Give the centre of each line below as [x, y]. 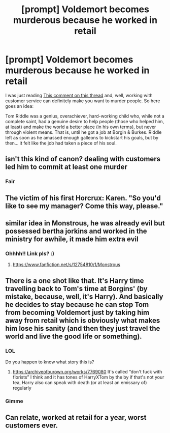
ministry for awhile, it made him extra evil [72, 239]
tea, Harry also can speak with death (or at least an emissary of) [80, 383]
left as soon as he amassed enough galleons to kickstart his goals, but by [82, 137]
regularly [22, 388]
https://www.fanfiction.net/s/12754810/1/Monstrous [66, 265]
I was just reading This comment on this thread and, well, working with [79, 95]
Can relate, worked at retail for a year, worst [76, 417]
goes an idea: [20, 106]
